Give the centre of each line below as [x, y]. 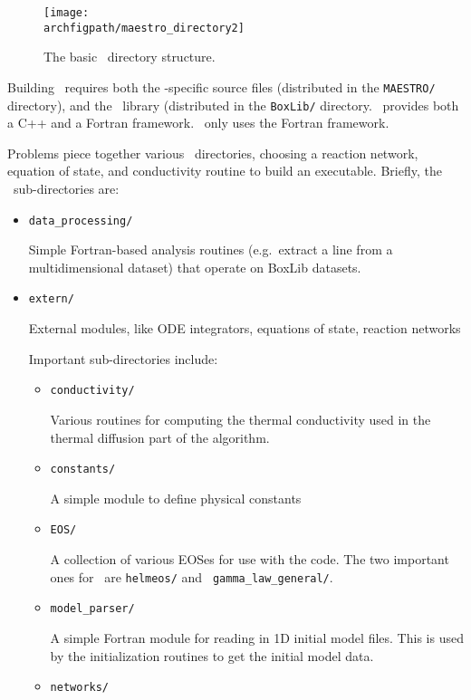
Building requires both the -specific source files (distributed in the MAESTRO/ [221, 86]
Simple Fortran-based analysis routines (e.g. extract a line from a [211, 249]
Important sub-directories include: [123, 358]
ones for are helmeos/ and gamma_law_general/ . [192, 576]
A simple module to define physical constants [176, 498]
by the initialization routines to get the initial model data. [212, 655]
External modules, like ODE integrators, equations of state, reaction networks [245, 328]
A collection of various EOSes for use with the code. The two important [250, 559]
